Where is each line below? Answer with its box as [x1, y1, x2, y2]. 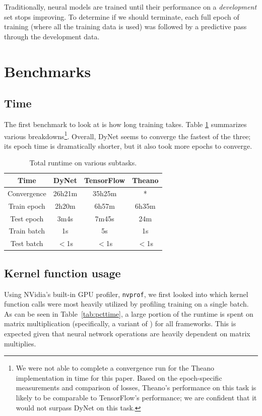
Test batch [11, 238, 43, 249]
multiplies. [4, 338, 36, 348]
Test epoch [10, 213, 44, 223]
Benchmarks [4, 61, 91, 81]
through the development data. [4, 31, 100, 41]
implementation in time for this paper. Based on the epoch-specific [16, 372, 222, 383]
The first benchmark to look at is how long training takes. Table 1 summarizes [4, 118, 247, 129]
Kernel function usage [4, 265, 121, 280]
